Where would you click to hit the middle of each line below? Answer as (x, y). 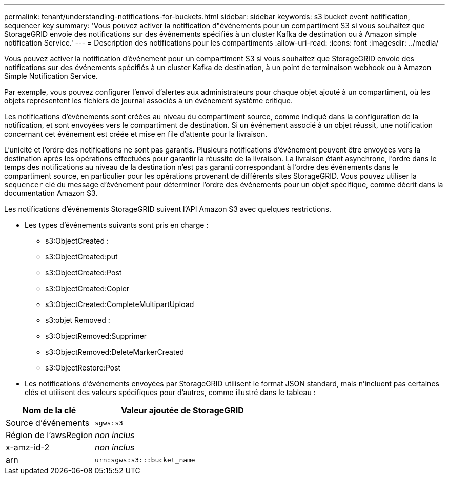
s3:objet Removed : (78, 320)
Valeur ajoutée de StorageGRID (182, 410)
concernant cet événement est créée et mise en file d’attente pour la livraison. (136, 134)
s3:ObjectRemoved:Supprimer (96, 336)
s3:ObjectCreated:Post (84, 273)
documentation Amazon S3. (51, 193)
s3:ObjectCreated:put (81, 257)
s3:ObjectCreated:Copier (87, 288)
